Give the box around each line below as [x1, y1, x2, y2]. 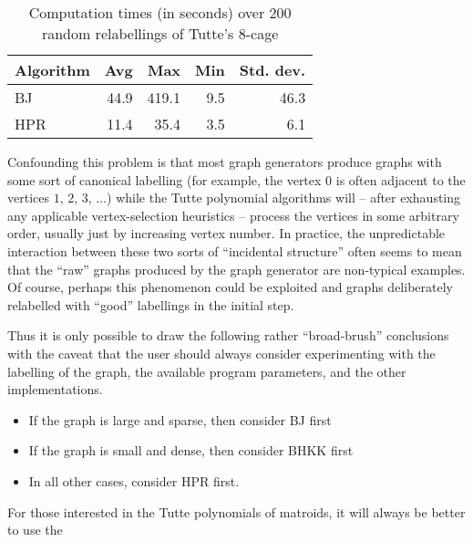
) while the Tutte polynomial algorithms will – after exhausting [107, 188, 461, 207]
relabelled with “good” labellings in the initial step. [7, 295, 294, 314]
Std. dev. [239, 59, 306, 80]
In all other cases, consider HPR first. [28, 471, 240, 490]
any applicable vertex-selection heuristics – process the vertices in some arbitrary [7, 205, 459, 224]
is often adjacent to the [335, 170, 466, 189]
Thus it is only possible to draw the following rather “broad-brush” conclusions [7, 326, 449, 345]
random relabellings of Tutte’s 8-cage [41, 23, 279, 44]
